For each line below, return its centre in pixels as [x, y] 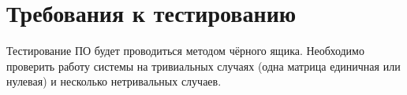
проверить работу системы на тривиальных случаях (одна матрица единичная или [203, 66]
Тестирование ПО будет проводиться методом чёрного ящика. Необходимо [185, 51]
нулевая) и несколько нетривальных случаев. [114, 81]
